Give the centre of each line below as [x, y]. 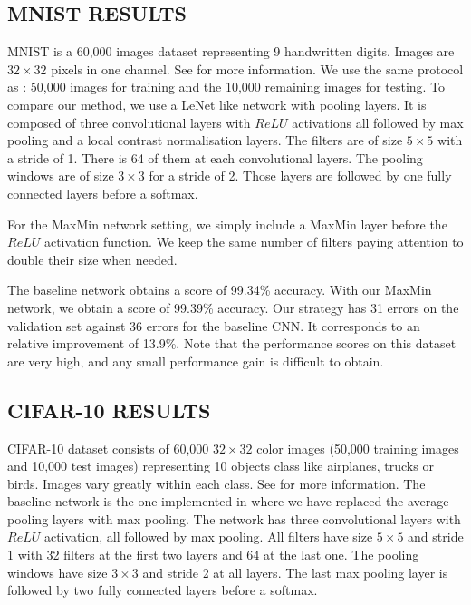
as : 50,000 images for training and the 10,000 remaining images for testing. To [226, 87]
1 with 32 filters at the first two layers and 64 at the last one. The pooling [213, 555]
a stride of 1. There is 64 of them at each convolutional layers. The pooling [215, 157]
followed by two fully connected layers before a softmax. [163, 590]
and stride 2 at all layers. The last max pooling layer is [295, 572]
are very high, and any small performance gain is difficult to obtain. [196, 361]
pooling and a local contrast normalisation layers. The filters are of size [205, 140]
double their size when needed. [92, 259]
